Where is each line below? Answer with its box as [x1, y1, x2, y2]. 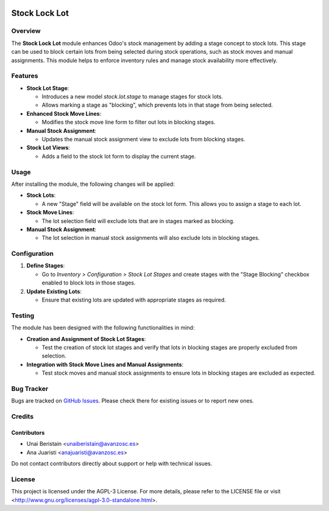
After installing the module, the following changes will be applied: [11, 180, 175, 188]
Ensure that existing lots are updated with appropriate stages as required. [41, 296, 226, 303]
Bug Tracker [11, 384, 49, 393]
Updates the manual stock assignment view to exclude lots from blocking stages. [41, 136, 246, 143]
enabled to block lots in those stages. [41, 279, 136, 286]
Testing [11, 311, 35, 320]
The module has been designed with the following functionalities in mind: [11, 324, 195, 331]
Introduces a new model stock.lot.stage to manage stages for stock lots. [41, 93, 224, 100]
